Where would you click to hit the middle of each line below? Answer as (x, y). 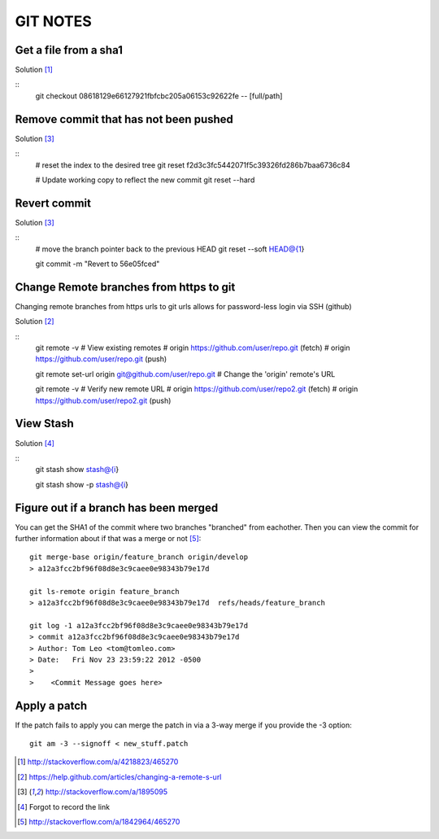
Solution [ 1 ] (34, 70)
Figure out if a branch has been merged (117, 507)
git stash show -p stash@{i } (82, 484)
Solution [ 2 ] (35, 321)
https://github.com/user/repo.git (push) (101, 359)
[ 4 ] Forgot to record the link (63, 806)
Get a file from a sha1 (69, 50)
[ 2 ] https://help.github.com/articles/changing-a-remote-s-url (120, 776)
